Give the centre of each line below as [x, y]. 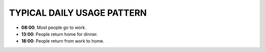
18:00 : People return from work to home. [63, 41]
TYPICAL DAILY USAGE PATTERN [78, 13]
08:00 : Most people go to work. [54, 27]
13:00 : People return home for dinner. [60, 34]
